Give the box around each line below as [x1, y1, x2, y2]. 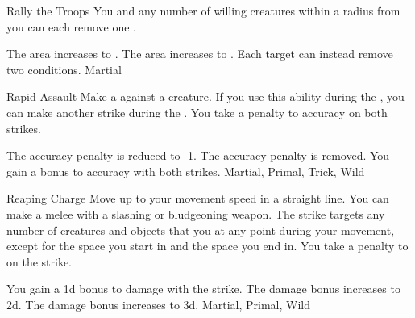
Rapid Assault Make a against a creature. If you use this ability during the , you [6, 88, 405, 105]
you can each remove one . [6, 18, 136, 35]
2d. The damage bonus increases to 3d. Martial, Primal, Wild [6, 295, 311, 312]
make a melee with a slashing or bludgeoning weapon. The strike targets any [6, 205, 385, 222]
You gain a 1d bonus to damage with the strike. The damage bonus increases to [6, 280, 400, 297]
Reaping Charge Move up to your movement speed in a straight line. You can [6, 190, 389, 207]
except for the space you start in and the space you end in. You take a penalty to [6, 237, 409, 254]
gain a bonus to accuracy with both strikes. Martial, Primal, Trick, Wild [6, 162, 365, 179]
